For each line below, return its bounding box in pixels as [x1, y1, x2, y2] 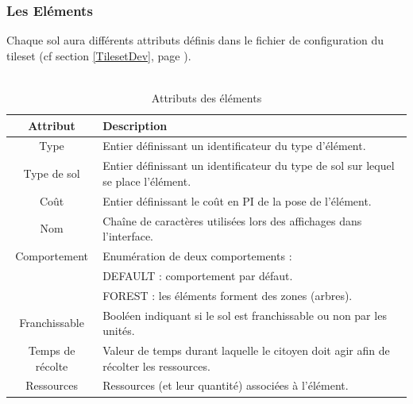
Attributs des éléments [151, 90, 262, 106]
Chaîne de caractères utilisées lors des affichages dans [102, 212, 362, 229]
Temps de [28, 341, 75, 358]
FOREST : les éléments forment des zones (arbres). [102, 287, 353, 303]
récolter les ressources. [102, 357, 210, 374]
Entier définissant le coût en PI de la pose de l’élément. [102, 192, 372, 209]
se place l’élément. [102, 172, 191, 189]
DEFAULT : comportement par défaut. [102, 267, 293, 283]
